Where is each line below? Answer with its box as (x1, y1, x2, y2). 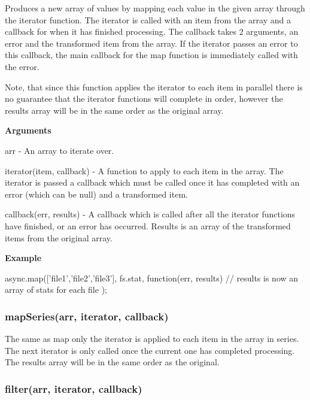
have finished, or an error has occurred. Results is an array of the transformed (5, 219, 291, 232)
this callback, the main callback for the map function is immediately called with (5, 49, 298, 61)
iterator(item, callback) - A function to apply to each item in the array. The (5, 164, 284, 177)
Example (5, 251, 42, 264)
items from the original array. (5, 231, 113, 244)
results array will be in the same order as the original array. (5, 104, 224, 116)
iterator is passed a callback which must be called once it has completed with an (5, 176, 300, 189)
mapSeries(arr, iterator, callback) (5, 308, 169, 323)
